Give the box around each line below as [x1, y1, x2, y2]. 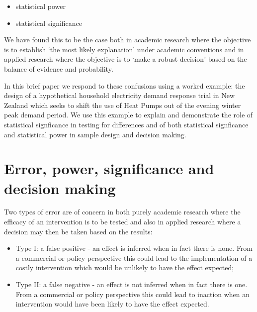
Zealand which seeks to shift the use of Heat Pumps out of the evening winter [4, 100, 241, 110]
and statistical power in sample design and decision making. [4, 129, 186, 139]
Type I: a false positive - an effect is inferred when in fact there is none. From [15, 243, 253, 253]
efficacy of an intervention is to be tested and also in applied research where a [4, 216, 241, 227]
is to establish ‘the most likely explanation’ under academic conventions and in [4, 44, 244, 54]
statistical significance [15, 17, 83, 28]
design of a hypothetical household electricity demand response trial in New [4, 90, 235, 101]
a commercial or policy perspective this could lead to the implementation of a [15, 252, 253, 263]
